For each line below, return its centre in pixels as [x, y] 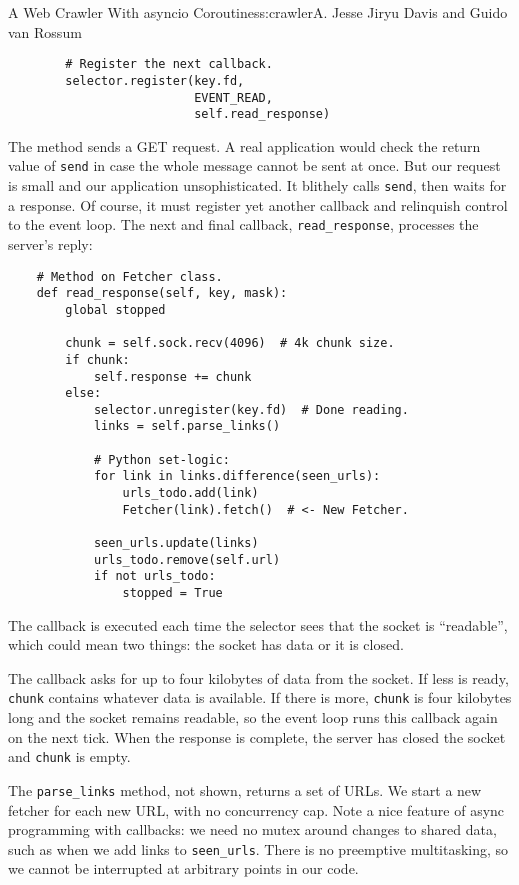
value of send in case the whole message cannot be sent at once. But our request [254, 165]
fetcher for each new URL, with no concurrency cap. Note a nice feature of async [256, 809]
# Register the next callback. [169, 64]
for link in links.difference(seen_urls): [237, 476]
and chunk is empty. [69, 756]
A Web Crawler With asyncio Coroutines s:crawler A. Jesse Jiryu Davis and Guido [258, 12]
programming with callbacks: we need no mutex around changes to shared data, [252, 829]
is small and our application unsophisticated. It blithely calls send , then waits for [257, 185]
